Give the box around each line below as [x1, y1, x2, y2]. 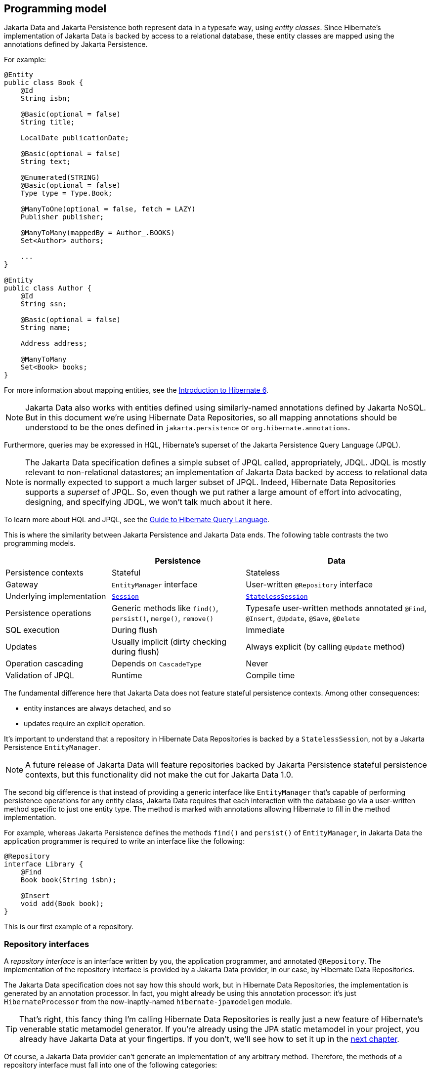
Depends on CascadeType [112, 659, 202, 669]
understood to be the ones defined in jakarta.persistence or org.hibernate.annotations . [25, 422, 350, 433]
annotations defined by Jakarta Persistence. [4, 40, 148, 49]
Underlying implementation [5, 591, 106, 602]
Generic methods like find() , [112, 603, 218, 614]
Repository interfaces [4, 939, 89, 949]
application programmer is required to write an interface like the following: [4, 837, 245, 846]
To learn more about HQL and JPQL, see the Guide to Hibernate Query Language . [4, 515, 269, 524]
